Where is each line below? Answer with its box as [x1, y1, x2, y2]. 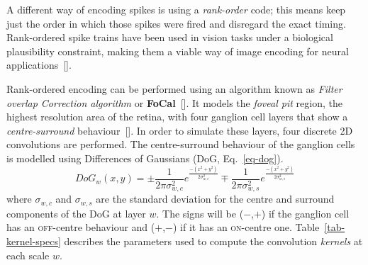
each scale [6, 247, 50, 262]
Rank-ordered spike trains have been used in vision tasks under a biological [6, 30, 333, 45]
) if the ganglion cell [261, 205, 350, 220]
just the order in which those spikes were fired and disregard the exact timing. [6, 16, 346, 30]
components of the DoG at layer [6, 205, 146, 220]
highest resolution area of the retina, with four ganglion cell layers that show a [6, 109, 348, 124]
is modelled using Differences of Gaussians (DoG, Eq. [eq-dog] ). [6, 150, 284, 165]
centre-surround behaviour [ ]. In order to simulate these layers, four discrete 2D [6, 123, 353, 137]
